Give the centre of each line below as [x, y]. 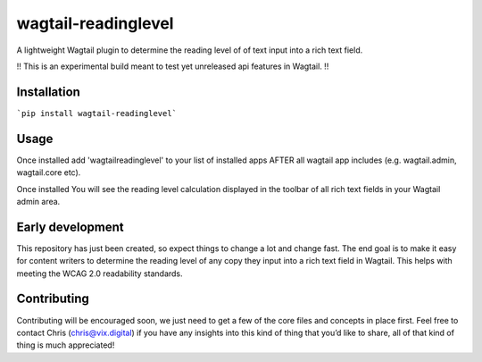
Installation [48, 92]
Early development [70, 227]
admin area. [38, 201]
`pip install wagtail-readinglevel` [97, 113]
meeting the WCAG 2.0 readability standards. [100, 274]
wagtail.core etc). [49, 173]
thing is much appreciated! [66, 345]
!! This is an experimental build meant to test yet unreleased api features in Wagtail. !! [173, 66]
